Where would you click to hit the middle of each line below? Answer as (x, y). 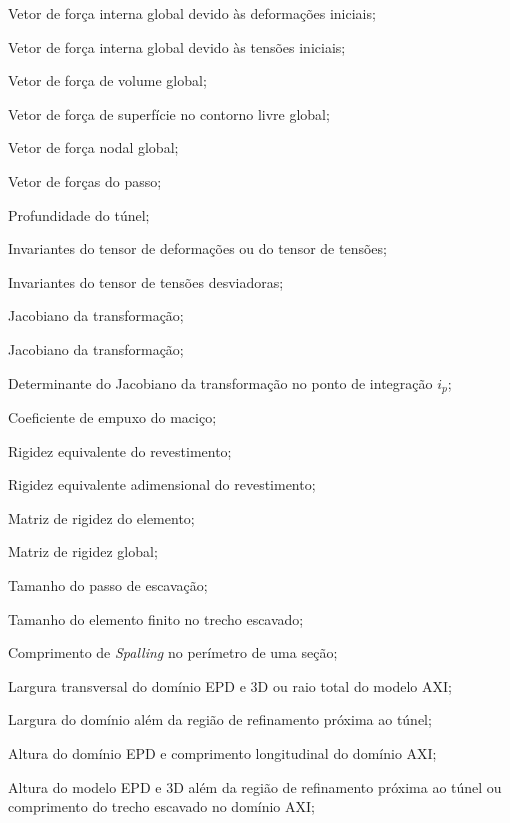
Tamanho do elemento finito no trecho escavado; (156, 618)
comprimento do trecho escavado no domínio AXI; (161, 806)
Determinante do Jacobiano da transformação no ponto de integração (220, 382)
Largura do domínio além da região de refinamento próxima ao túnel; (220, 719)
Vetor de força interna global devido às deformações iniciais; (192, 13)
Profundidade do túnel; (79, 214)
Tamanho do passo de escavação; (108, 584)
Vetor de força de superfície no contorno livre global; (169, 113)
